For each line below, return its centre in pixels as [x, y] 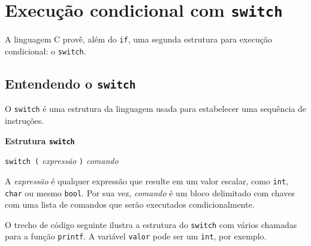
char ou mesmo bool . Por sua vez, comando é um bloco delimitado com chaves [150, 192]
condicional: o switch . [46, 51]
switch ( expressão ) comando [62, 161]
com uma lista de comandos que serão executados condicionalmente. [130, 204]
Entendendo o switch [70, 83]
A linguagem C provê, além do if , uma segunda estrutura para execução [138, 39]
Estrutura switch [40, 140]
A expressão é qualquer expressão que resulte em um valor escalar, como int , [147, 180]
